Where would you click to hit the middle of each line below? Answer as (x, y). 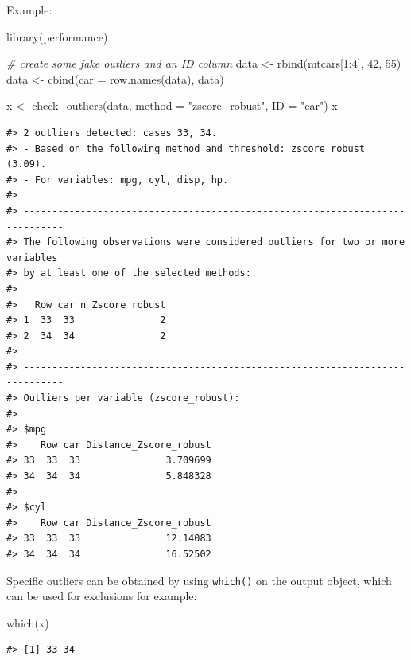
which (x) (28, 622)
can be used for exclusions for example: (102, 596)
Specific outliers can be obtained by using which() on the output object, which (199, 580)
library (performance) (57, 36)
